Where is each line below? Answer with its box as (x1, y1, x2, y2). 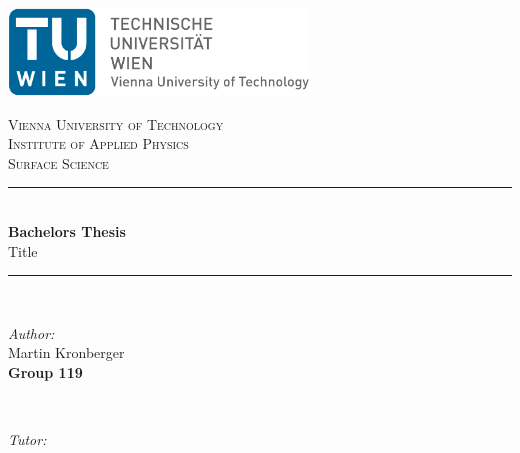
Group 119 (8, 362, 83, 383)
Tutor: (8, 429, 47, 450)
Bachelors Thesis (8, 221, 126, 242)
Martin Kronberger (8, 342, 125, 363)
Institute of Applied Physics (8, 133, 189, 154)
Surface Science (8, 152, 109, 173)
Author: (8, 322, 55, 343)
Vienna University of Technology (8, 113, 224, 134)
